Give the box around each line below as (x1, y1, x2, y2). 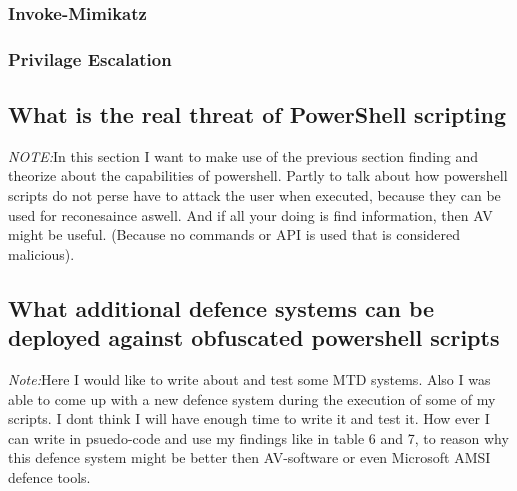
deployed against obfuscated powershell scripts (8, 322, 500, 353)
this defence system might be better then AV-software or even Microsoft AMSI (8, 447, 491, 468)
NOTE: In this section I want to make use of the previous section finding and (8, 145, 479, 166)
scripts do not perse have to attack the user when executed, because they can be (8, 185, 501, 206)
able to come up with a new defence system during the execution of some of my (8, 388, 496, 409)
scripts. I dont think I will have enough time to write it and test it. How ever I (8, 408, 490, 429)
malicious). (8, 243, 75, 264)
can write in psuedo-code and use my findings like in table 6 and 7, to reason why (8, 427, 509, 448)
